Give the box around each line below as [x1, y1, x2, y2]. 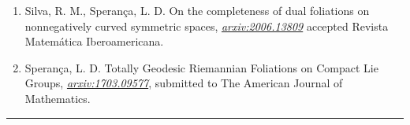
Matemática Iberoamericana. [24, 33, 164, 50]
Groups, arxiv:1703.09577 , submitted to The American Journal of [24, 75, 343, 91]
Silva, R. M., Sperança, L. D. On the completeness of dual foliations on [24, 2, 370, 18]
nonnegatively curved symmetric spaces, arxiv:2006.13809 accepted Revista [24, 17, 389, 34]
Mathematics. [24, 90, 91, 106]
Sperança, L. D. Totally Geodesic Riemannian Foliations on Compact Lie [24, 59, 378, 75]
